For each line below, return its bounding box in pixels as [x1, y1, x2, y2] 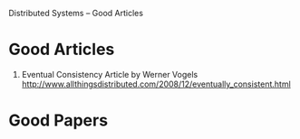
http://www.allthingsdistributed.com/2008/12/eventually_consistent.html [21, 79, 291, 89]
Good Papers [8, 110, 109, 131]
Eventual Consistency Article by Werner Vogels [21, 69, 198, 79]
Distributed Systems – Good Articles [8, 8, 144, 18]
